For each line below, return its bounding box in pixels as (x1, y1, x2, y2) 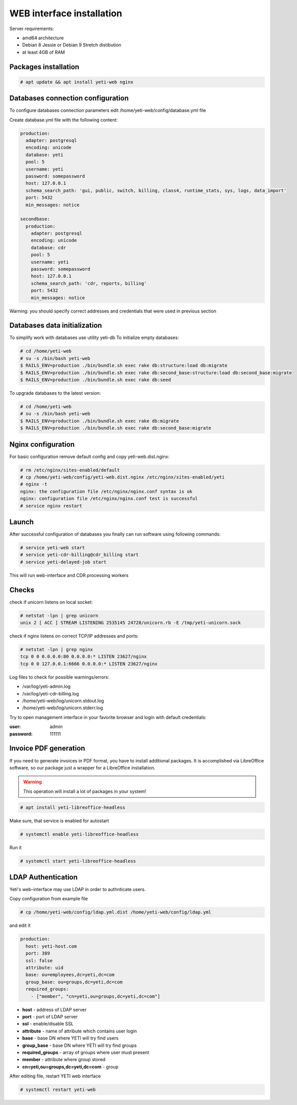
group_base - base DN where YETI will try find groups (22, 1042, 137, 1048)
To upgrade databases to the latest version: (9, 390, 101, 396)
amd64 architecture (22, 35, 64, 41)
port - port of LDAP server (22, 1014, 78, 1020)
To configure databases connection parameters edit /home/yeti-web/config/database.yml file (9, 107, 206, 113)
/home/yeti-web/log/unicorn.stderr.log (22, 705, 103, 711)
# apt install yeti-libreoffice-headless (20, 804, 126, 810)
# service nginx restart (20, 503, 83, 509)
